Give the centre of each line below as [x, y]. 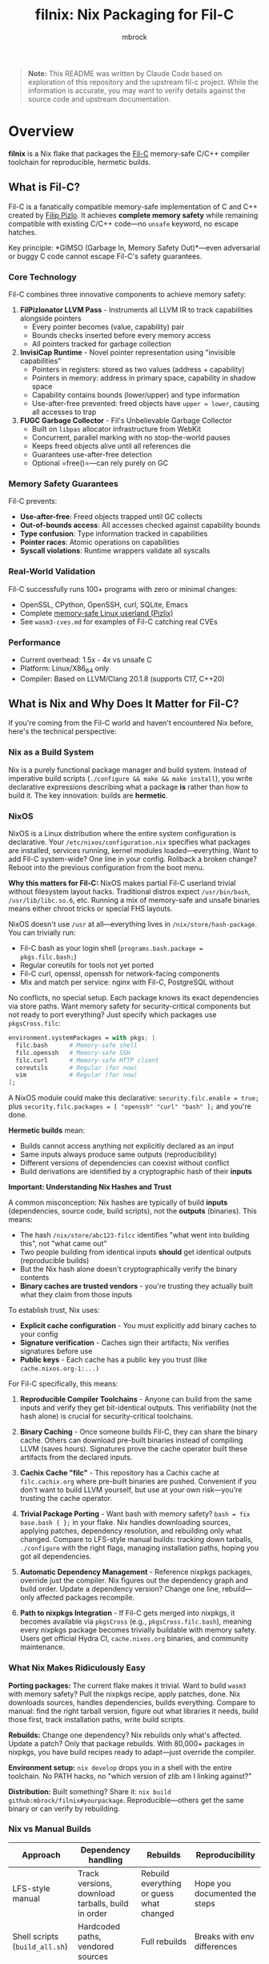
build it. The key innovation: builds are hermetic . [88, 795]
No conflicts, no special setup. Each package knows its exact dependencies [134, 998]
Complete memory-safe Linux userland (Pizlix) [96, 613]
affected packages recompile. [85, 1598]
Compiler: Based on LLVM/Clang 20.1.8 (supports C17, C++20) [122, 678]
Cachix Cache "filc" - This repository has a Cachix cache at [120, 1473]
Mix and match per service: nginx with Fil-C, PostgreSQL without [127, 982]
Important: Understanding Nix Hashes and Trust [90, 1187]
